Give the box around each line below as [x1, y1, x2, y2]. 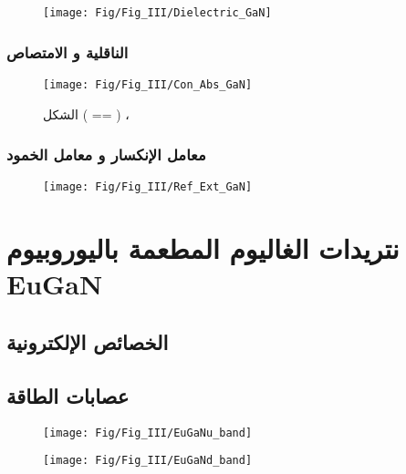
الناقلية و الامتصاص [6, 40, 129, 63]
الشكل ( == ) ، [43, 104, 130, 123]
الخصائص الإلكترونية [6, 327, 169, 355]
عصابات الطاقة [6, 381, 130, 409]
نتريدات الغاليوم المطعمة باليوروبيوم [6, 230, 400, 267]
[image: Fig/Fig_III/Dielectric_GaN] [43, 6, 272, 19]
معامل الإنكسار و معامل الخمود [6, 143, 206, 166]
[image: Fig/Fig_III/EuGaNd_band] [43, 454, 253, 468]
